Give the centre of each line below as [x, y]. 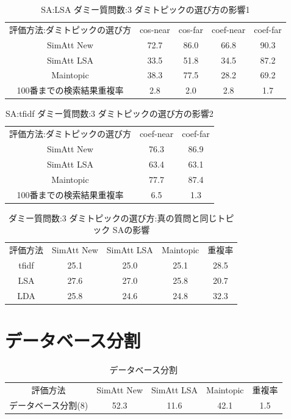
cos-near [155, 29]
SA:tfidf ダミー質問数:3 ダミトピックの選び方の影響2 [110, 113]
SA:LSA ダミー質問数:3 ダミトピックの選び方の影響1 [145, 9]
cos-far [191, 29]
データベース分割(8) [49, 405]
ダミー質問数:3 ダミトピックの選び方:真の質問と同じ [113, 217]
